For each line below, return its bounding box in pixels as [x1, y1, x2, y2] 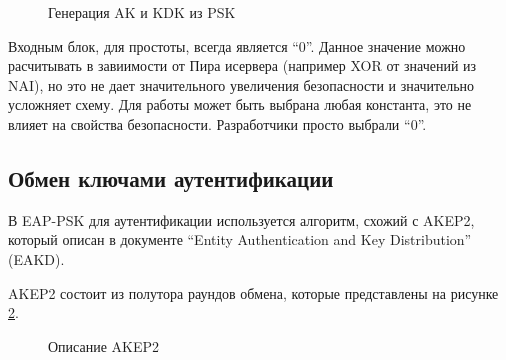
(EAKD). [8, 248, 65, 269]
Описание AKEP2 [48, 335, 160, 356]
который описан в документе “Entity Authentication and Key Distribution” [8, 229, 472, 250]
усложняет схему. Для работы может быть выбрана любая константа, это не [8, 94, 472, 115]
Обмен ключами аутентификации [8, 162, 334, 193]
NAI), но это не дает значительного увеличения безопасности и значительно [8, 74, 475, 95]
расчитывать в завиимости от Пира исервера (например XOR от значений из [8, 55, 477, 76]
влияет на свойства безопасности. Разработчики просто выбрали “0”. [8, 113, 427, 134]
